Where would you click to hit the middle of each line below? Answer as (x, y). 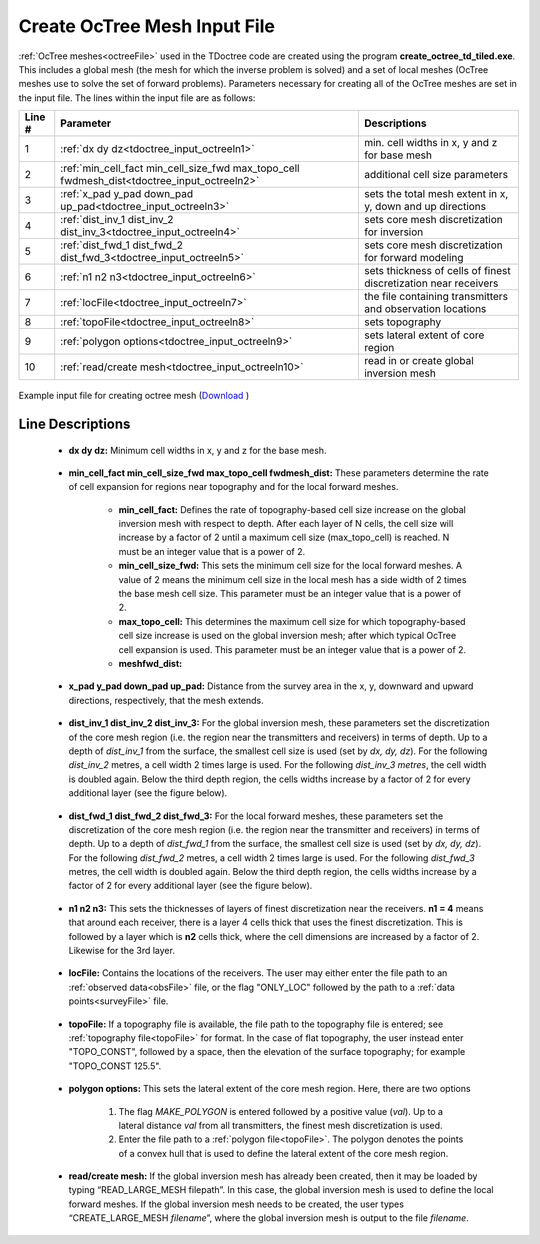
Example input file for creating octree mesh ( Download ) (134, 396)
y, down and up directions (425, 207)
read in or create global (418, 361)
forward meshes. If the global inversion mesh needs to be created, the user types (236, 1204)
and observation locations (425, 309)
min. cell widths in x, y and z (430, 143)
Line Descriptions (74, 423)
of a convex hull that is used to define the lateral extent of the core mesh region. (283, 1153)
